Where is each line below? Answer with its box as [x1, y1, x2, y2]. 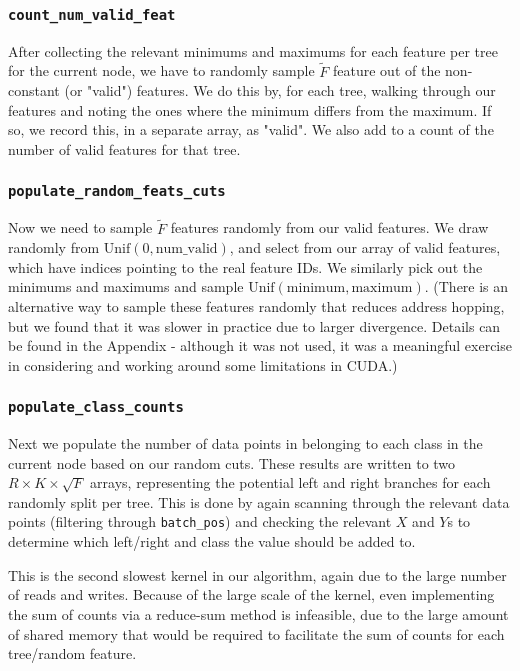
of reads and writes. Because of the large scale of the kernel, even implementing [8, 584, 495, 605]
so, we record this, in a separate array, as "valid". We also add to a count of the [8, 119, 494, 140]
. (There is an [424, 276, 509, 297]
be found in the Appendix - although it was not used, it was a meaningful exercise [8, 335, 512, 356]
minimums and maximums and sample [8, 276, 244, 297]
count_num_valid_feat [8, 6, 176, 23]
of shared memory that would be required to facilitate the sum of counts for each [8, 623, 505, 644]
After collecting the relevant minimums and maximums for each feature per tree [8, 40, 498, 61]
